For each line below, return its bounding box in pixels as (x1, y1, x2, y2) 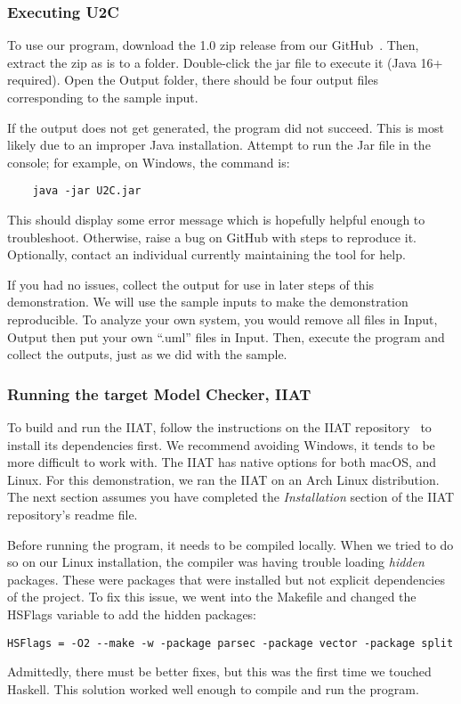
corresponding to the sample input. (7, 88, 198, 106)
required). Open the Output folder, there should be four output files (7, 70, 378, 89)
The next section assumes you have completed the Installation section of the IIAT (7, 487, 455, 506)
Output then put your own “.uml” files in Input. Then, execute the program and (7, 327, 445, 346)
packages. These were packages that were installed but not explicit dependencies (7, 569, 445, 588)
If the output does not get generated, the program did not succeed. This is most (7, 118, 444, 136)
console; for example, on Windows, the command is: (7, 152, 290, 171)
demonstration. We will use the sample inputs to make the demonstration (7, 292, 408, 311)
